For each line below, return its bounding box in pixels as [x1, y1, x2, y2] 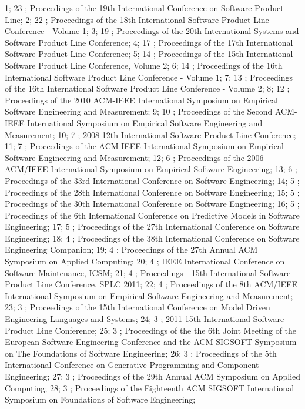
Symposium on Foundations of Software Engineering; [5, 393, 196, 405]
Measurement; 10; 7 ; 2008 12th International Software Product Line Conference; [5, 128, 296, 140]
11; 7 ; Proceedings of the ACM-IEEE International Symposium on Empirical [5, 140, 284, 152]
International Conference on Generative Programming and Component [5, 358, 259, 371]
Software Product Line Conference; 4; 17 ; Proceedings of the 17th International [5, 36, 293, 48]
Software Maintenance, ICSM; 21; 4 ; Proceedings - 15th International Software [5, 266, 291, 279]
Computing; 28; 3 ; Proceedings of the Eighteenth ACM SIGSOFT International [5, 381, 294, 394]
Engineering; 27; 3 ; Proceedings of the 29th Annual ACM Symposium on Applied [5, 370, 301, 382]
